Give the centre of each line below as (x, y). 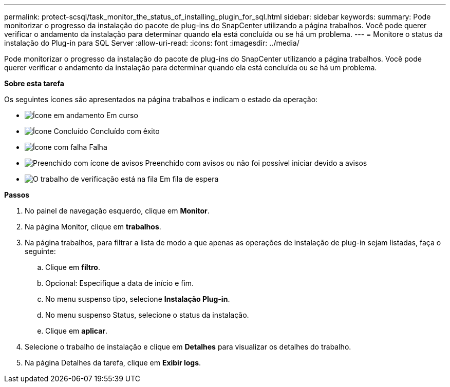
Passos (17, 195)
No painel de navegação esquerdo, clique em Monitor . (117, 211)
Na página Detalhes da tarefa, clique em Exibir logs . (113, 363)
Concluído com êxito (125, 131)
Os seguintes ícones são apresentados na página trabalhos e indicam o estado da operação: (161, 99)
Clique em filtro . (73, 267)
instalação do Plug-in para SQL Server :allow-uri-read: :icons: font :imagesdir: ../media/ (152, 43)
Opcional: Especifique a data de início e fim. (120, 283)
